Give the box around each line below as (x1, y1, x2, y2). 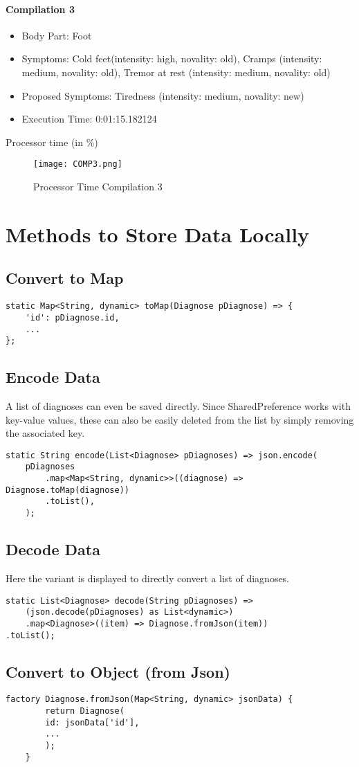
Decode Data (6, 539, 100, 560)
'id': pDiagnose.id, (25, 312, 120, 323)
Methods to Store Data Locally (6, 219, 310, 248)
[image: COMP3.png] (33, 159, 122, 170)
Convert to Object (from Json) (6, 660, 230, 682)
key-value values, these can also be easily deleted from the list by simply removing (6, 412, 354, 426)
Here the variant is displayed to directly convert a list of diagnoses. (6, 570, 290, 585)
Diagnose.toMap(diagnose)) (6, 485, 129, 495)
